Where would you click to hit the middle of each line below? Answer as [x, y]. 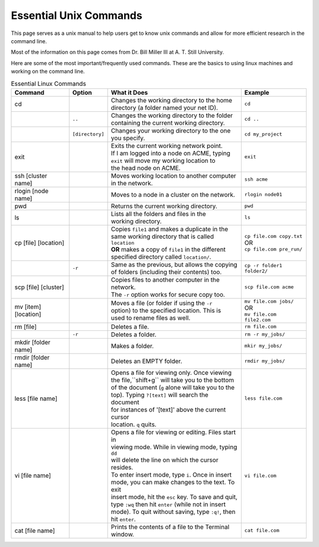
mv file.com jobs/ [269, 301]
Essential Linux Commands [48, 83]
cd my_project [263, 134]
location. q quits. [134, 424]
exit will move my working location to [163, 160]
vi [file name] [33, 475]
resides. [122, 467]
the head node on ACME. [146, 168]
